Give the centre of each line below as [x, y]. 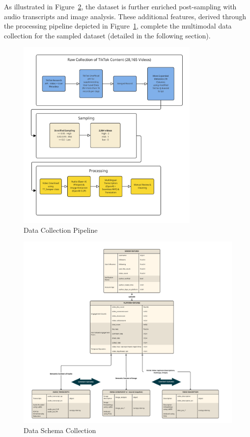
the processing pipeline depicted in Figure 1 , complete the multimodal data [118, 26]
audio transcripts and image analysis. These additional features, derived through [125, 16]
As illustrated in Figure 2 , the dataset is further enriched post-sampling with [120, 6]
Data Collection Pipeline [61, 230]
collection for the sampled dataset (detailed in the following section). [107, 35]
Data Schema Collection [60, 430]
